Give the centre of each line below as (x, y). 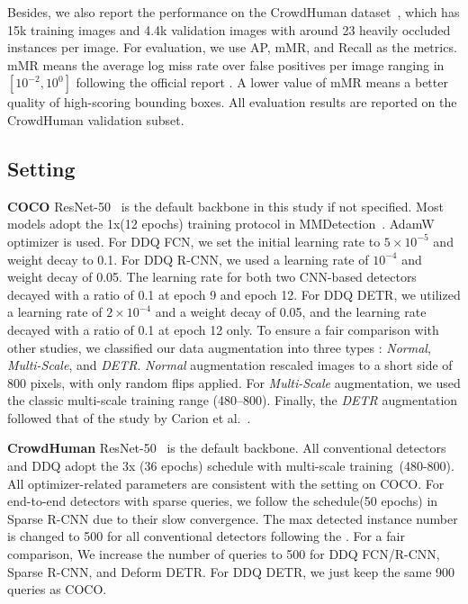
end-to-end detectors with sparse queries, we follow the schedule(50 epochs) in (223, 501)
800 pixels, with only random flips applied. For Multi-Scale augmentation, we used (234, 382)
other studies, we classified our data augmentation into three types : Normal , (219, 347)
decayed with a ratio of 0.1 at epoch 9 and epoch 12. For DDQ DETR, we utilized (234, 294)
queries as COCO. (57, 589)
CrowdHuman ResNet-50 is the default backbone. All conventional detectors (227, 448)
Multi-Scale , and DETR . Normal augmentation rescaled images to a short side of (230, 365)
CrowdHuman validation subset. (96, 119)
